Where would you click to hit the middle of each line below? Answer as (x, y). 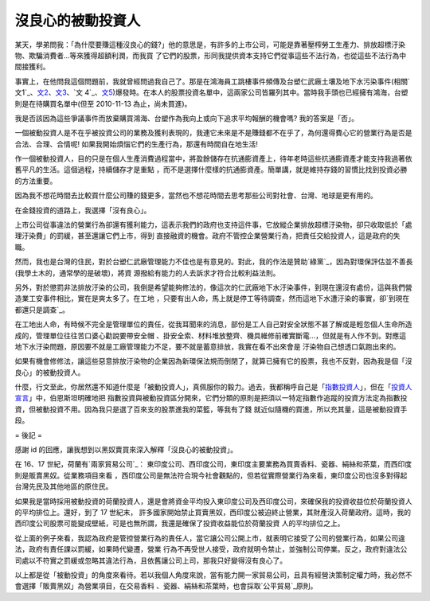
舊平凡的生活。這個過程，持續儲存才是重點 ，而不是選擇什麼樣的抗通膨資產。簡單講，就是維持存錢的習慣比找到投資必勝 (211, 170)
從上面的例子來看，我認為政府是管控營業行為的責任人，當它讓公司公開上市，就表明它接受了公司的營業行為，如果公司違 (210, 538)
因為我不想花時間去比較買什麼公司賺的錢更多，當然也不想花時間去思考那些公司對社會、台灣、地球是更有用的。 (196, 196)
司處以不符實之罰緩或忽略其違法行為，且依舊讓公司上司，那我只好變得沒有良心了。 (150, 560)
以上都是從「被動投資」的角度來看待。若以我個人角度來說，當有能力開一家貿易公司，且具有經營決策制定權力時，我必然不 (213, 575)
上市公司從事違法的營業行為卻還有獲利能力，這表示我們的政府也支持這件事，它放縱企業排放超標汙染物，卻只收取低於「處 (213, 225)
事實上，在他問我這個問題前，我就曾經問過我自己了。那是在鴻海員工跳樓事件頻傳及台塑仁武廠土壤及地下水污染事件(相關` (212, 81)
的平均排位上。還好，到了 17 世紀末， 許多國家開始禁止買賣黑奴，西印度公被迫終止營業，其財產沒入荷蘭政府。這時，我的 (213, 512)
